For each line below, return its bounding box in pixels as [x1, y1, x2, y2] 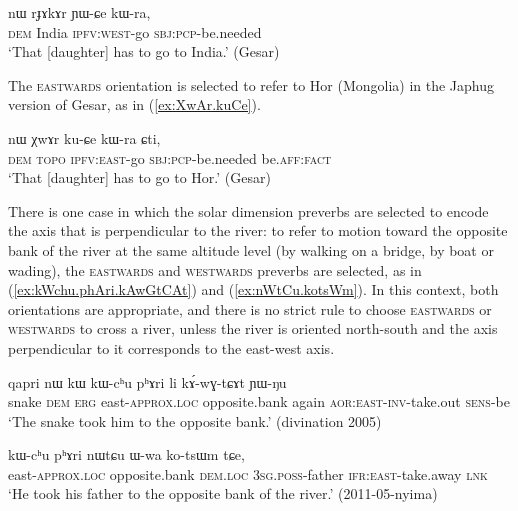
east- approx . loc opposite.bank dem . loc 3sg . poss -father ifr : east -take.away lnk [8, 463, 488, 484]
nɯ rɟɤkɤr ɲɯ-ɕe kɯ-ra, [8, 2, 151, 22]
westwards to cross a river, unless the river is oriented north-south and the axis [8, 318, 498, 339]
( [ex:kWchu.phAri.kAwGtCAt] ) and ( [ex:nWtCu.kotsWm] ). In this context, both [8, 279, 499, 300]
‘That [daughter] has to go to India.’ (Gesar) [8, 41, 280, 62]
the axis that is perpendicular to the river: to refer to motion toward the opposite [8, 220, 508, 241]
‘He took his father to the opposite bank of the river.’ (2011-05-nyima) [8, 483, 438, 504]
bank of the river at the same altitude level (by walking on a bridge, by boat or [8, 239, 494, 260]
